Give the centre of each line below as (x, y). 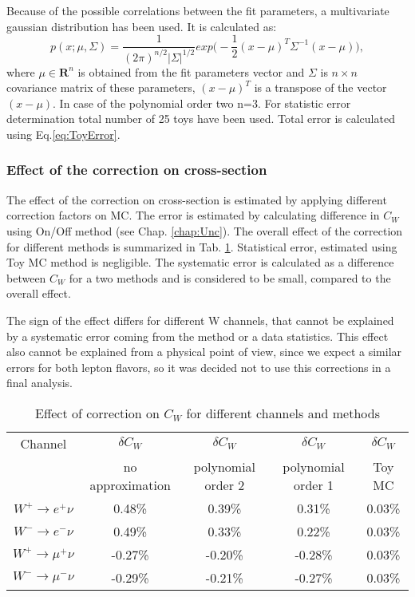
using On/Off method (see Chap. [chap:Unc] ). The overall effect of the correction (205, 230)
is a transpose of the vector (320, 87)
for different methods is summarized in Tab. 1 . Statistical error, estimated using (202, 246)
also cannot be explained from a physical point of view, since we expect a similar (204, 352)
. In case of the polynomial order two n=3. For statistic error (202, 103)
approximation (130, 484)
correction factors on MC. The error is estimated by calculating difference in (193, 215)
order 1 (314, 484)
